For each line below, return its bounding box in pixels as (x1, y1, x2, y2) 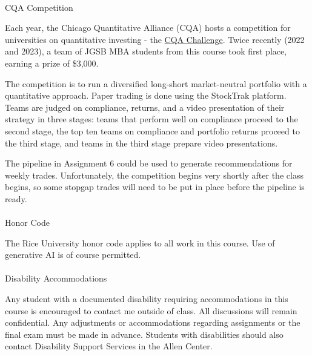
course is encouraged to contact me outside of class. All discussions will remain (5, 304, 297, 317)
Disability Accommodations (5, 272, 107, 285)
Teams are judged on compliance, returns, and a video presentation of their (5, 101, 285, 113)
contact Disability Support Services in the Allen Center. (5, 340, 213, 352)
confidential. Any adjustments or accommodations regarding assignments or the (5, 316, 300, 329)
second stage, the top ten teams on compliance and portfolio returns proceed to (5, 124, 300, 137)
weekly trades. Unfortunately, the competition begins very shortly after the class (5, 168, 304, 181)
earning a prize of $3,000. (5, 56, 99, 69)
